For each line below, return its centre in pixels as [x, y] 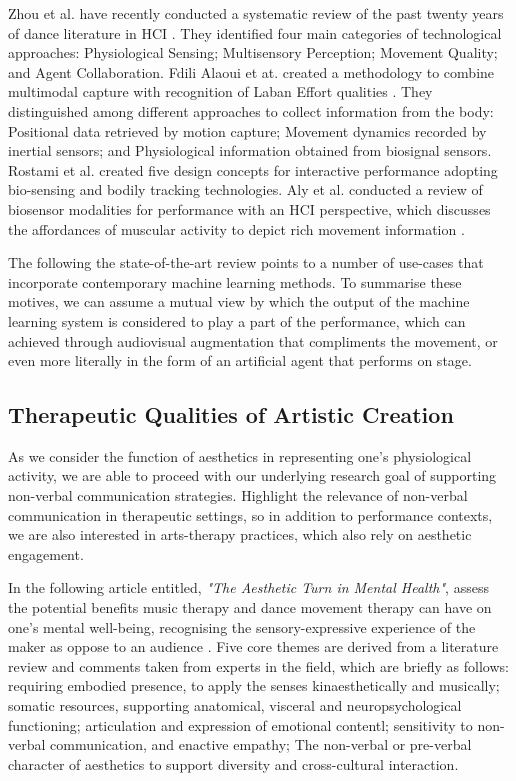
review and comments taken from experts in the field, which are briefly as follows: [258, 665]
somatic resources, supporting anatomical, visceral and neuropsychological [235, 705]
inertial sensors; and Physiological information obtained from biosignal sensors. [250, 150]
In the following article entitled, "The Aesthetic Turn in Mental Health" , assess [248, 587]
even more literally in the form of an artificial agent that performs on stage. [240, 360]
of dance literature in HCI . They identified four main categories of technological [255, 32]
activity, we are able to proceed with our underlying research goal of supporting [252, 475]
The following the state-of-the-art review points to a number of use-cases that [246, 262]
